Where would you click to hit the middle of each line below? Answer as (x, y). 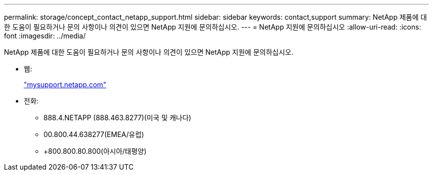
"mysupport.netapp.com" (65, 85)
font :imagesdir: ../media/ (45, 36)
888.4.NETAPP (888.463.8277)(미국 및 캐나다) (117, 118)
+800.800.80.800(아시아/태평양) (95, 151)
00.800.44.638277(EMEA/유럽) (94, 134)
